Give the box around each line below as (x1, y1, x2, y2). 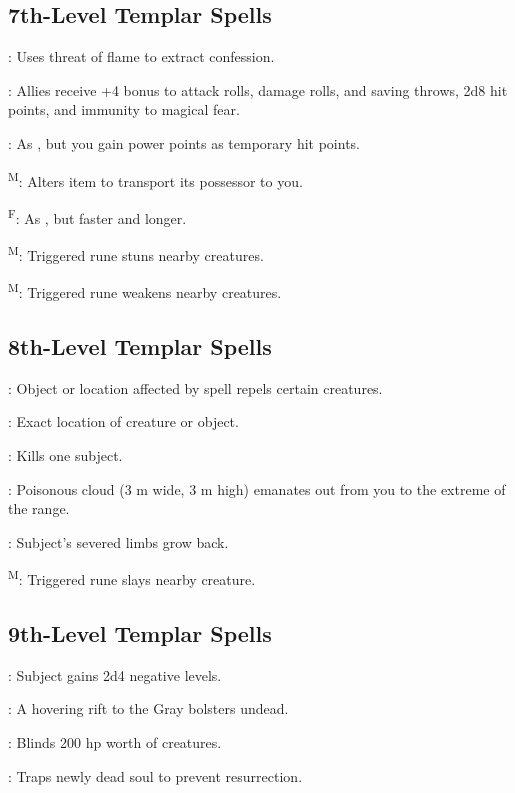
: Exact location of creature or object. (8, 411, 239, 432)
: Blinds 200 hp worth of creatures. (8, 731, 222, 752)
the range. (8, 498, 70, 519)
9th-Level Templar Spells (8, 617, 272, 648)
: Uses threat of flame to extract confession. (8, 46, 275, 67)
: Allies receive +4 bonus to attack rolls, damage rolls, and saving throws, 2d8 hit (8, 79, 508, 100)
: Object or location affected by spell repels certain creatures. (8, 377, 383, 398)
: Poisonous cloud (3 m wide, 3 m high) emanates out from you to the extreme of (8, 478, 506, 499)
